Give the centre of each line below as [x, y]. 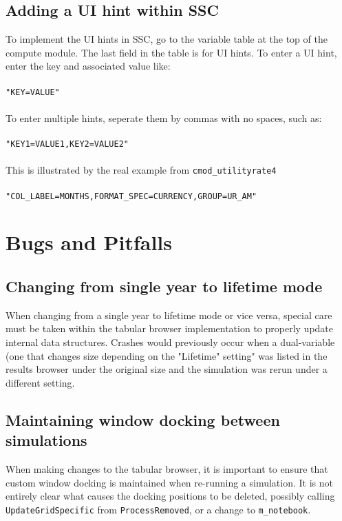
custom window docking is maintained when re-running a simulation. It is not [170, 482]
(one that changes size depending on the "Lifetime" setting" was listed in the [167, 355]
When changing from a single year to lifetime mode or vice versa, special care [169, 315]
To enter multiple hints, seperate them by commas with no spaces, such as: [164, 118]
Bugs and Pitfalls [89, 242]
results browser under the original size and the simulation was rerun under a [167, 369]
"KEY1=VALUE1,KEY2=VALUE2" [67, 144]
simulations [46, 440]
